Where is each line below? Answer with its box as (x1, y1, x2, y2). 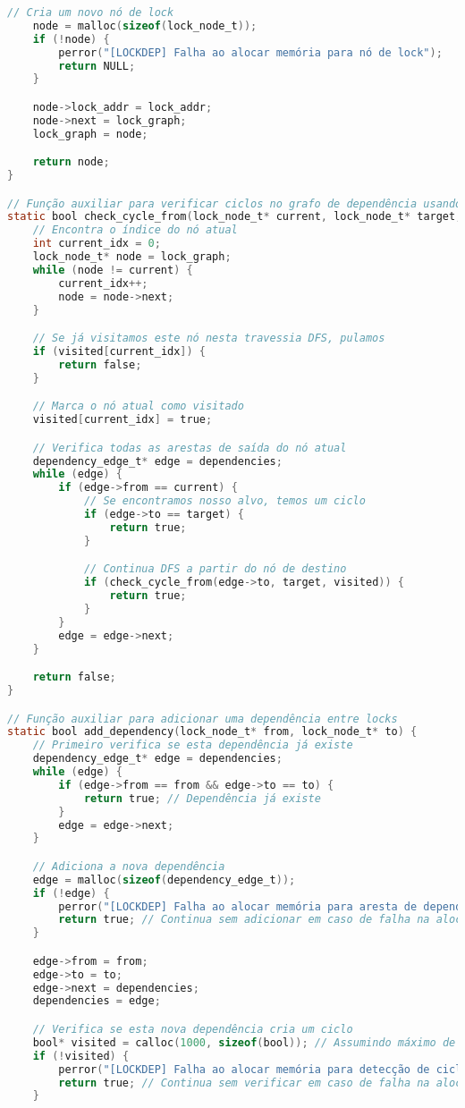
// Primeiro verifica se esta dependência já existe (32, 739, 353, 752)
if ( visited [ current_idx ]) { (32, 345, 207, 358)
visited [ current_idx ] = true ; (32, 413, 213, 427)
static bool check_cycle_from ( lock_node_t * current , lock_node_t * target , (7, 210, 462, 224)
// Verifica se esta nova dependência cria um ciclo (32, 1023, 353, 1036)
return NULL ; (58, 59, 136, 72)
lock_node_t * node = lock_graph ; (32, 250, 232, 264)
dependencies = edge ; (32, 994, 161, 1008)
